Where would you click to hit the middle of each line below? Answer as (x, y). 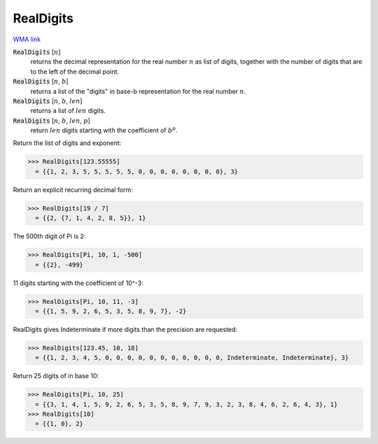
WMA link (27, 39)
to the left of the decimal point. (75, 71)
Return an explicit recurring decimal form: (73, 190)
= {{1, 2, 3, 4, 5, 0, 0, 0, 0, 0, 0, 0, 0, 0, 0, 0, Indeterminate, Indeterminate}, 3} (192, 358)
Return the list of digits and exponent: (67, 143)
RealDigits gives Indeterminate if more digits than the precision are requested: (125, 329)
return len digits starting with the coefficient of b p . (104, 130)
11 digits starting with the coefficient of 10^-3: (78, 283)
